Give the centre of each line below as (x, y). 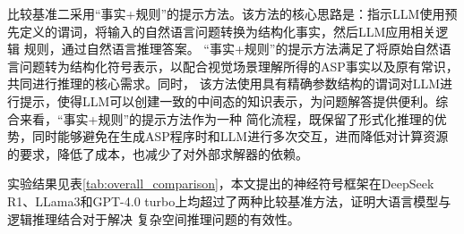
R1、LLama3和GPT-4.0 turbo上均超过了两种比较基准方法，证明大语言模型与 (229, 201)
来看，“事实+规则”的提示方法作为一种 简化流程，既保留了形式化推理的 (227, 118)
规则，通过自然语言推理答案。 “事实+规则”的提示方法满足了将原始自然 (231, 49)
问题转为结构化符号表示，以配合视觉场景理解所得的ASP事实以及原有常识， (239, 66)
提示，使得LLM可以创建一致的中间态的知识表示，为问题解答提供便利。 (228, 100)
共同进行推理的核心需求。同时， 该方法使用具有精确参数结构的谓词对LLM (223, 84)
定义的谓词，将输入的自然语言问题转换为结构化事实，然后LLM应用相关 (228, 31)
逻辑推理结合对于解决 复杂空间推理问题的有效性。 (154, 218)
